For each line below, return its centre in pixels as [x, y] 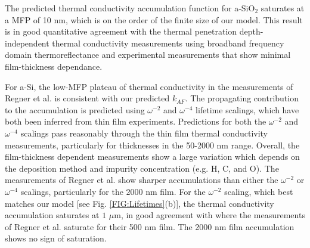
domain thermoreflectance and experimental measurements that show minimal [148, 55]
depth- [251, 31]
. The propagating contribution [242, 98]
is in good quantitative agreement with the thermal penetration [121, 31]
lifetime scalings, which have [247, 109]
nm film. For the [176, 191]
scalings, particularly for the [72, 191]
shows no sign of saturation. [56, 238]
